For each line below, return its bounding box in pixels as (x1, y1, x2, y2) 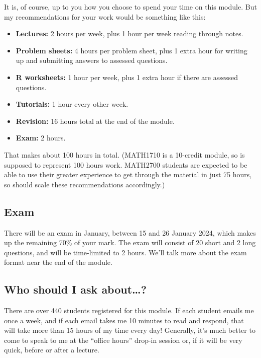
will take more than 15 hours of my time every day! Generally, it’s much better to (4, 325, 255, 335)
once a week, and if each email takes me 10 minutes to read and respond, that (4, 315, 244, 325)
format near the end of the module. (4, 257, 112, 267)
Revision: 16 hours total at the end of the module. (16, 115, 175, 126)
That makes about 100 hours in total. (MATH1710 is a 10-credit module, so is (4, 149, 245, 160)
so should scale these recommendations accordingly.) (4, 179, 165, 189)
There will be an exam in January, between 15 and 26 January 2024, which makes (4, 227, 256, 238)
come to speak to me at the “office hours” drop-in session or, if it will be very (4, 334, 242, 345)
